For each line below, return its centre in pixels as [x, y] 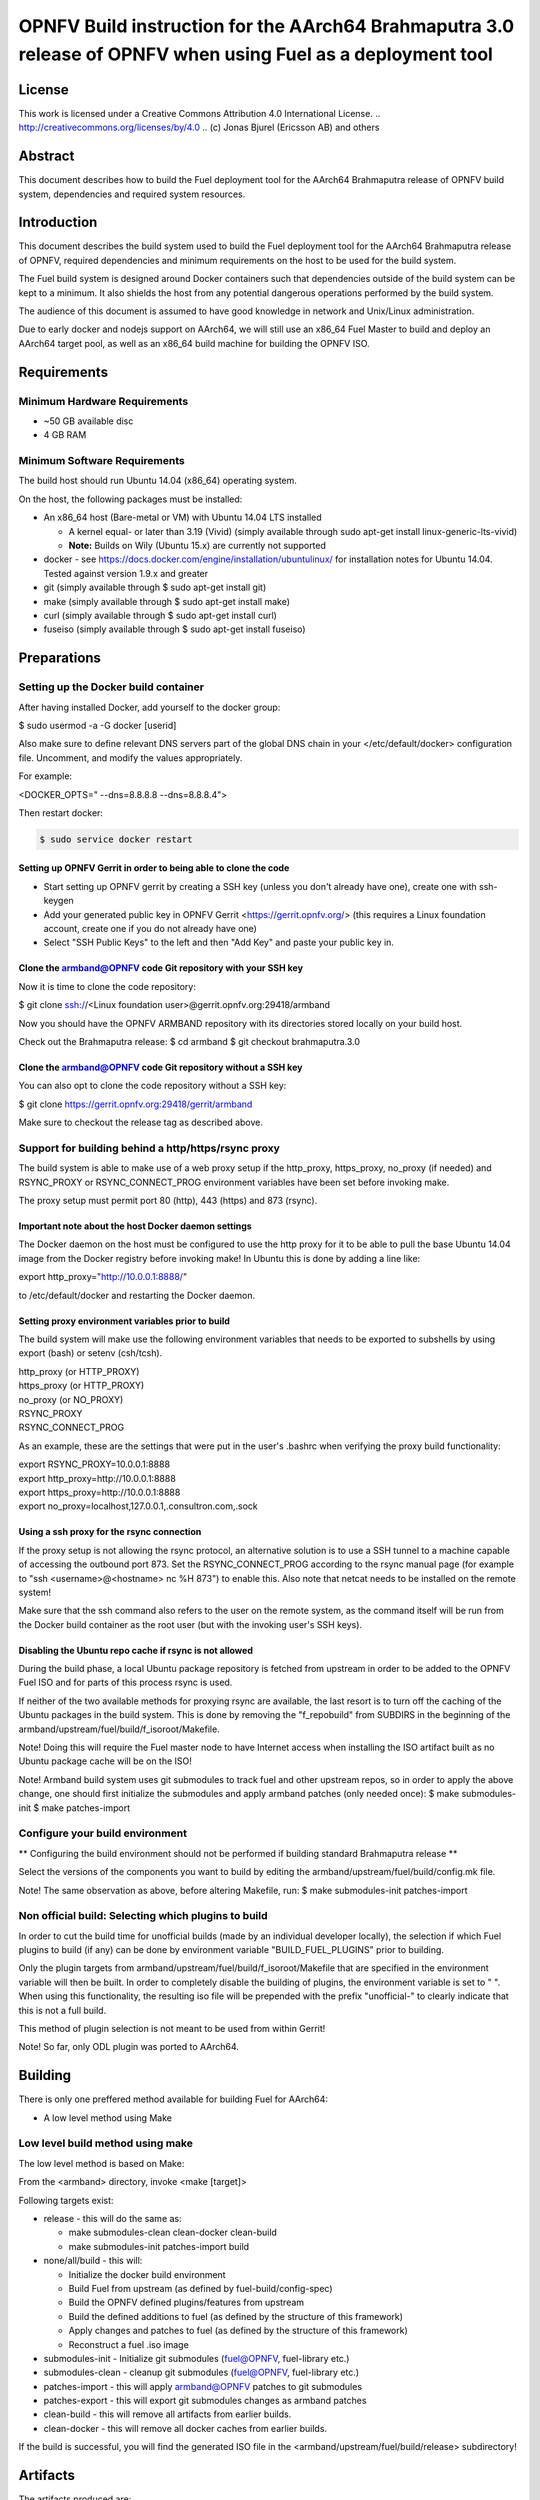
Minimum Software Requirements [101, 461]
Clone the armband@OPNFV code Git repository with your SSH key [161, 968]
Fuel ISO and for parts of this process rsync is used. [125, 1682]
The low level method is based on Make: [101, 2163]
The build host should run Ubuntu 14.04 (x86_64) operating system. [157, 481]
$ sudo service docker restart [116, 839]
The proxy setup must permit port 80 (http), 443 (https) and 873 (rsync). [168, 1201]
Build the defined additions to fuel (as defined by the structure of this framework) [236, 2316]
